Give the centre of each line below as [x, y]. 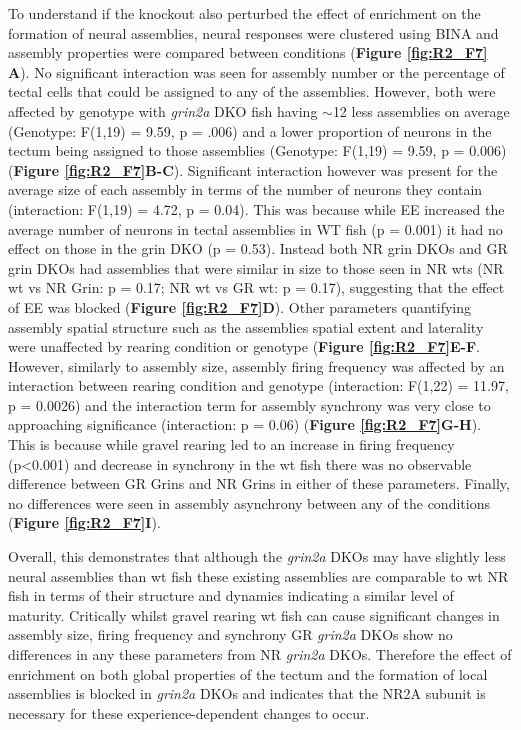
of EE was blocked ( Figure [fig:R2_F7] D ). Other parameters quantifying [240, 306]
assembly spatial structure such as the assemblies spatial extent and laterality [246, 326]
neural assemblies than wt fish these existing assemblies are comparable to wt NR [258, 575]
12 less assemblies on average [421, 110]
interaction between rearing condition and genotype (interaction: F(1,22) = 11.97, [258, 385]
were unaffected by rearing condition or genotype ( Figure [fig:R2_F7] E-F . [244, 346]
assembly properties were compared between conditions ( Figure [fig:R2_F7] [248, 52]
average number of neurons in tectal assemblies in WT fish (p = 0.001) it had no [255, 228]
